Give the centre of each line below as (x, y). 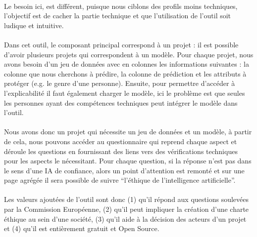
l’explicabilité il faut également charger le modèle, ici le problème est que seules (125, 93)
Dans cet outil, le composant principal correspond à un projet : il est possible (121, 44)
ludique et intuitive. (34, 25)
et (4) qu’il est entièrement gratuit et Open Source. (82, 228)
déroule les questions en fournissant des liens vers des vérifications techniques (121, 151)
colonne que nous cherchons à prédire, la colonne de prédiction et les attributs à (125, 73)
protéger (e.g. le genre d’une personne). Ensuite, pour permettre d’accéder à (120, 83)
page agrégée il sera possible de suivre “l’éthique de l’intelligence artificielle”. (120, 180)
